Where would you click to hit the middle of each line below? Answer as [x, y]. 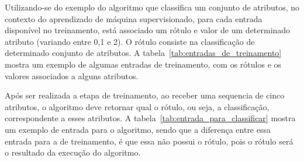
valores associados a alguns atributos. [72, 75]
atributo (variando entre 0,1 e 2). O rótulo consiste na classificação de [130, 41]
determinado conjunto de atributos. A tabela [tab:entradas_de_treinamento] [143, 53]
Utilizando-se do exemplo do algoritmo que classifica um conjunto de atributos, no [152, 7]
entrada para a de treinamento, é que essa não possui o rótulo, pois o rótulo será [149, 141]
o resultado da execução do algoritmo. [73, 152]
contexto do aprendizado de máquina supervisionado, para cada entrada [134, 18]
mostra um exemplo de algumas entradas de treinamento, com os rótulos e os [143, 64]
